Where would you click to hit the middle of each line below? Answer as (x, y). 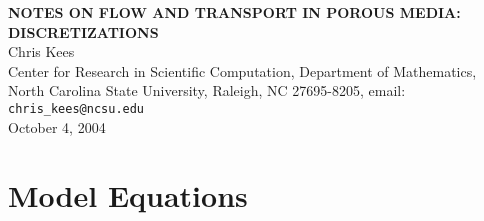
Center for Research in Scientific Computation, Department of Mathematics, (242, 70)
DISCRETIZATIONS (83, 31)
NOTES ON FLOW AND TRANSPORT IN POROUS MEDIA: (234, 12)
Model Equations (128, 195)
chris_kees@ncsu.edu (76, 108)
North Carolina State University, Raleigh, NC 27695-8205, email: (207, 90)
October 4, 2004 (57, 126)
